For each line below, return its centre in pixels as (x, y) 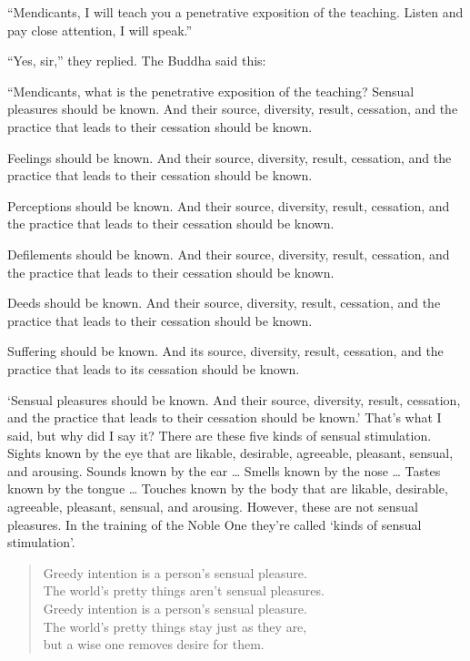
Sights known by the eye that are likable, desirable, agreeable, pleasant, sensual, (230, 453)
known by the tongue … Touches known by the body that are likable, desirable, (228, 488)
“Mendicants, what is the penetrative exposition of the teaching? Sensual (211, 91)
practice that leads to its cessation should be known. (154, 368)
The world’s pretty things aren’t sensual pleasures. (184, 590)
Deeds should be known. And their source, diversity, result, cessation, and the (224, 303)
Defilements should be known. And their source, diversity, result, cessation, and (229, 254)
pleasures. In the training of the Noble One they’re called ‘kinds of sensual (215, 524)
